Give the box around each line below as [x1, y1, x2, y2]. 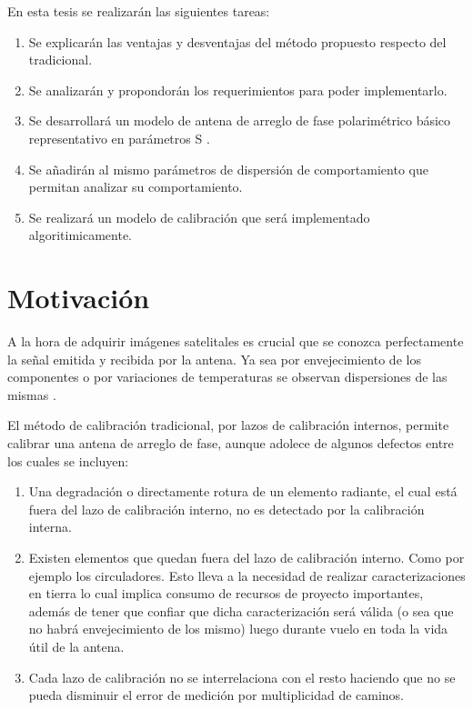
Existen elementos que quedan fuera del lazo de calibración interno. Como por [28, 548, 465, 566]
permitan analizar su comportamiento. [28, 177, 243, 196]
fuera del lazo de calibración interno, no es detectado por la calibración [28, 499, 425, 518]
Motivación [7, 279, 150, 316]
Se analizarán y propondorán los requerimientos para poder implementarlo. [28, 80, 448, 99]
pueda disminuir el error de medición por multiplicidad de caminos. [28, 685, 405, 705]
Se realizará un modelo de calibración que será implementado [28, 207, 370, 226]
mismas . [7, 385, 56, 404]
